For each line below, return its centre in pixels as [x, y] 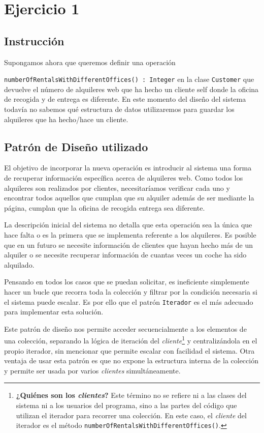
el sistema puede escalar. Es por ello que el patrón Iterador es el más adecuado [129, 301]
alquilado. [19, 264]
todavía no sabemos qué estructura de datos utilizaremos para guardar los [119, 109]
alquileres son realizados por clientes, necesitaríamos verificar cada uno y [117, 187]
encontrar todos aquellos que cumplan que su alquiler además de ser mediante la [129, 198]
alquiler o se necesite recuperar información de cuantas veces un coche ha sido [125, 255]
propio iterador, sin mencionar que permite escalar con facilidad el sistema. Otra [129, 350]
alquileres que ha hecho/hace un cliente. [66, 119]
